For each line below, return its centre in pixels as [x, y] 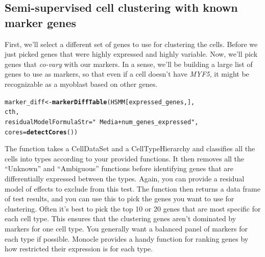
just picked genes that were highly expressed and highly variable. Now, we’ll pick [131, 54]
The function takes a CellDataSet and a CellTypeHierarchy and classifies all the [130, 148]
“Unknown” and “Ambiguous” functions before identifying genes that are [119, 168]
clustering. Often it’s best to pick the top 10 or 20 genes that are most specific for [133, 208]
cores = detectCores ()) [41, 132]
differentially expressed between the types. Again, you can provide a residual [125, 178]
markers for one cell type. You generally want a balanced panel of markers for [126, 228]
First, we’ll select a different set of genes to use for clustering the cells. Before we [131, 44]
